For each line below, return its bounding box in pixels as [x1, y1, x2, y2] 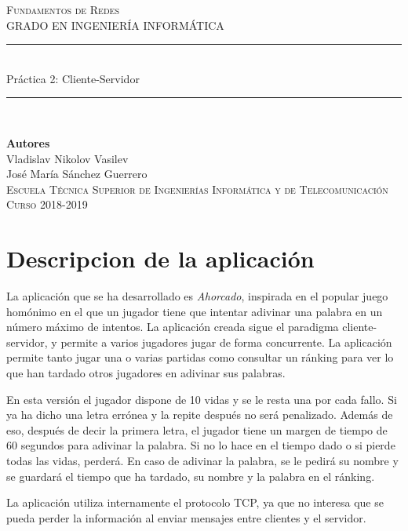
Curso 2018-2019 [6, 196, 88, 213]
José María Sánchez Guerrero [6, 165, 148, 182]
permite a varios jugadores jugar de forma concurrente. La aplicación [60, 333, 392, 350]
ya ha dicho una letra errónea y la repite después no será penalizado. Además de [6, 406, 393, 423]
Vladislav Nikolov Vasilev [6, 150, 129, 166]
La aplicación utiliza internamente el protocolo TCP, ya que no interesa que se [6, 494, 384, 511]
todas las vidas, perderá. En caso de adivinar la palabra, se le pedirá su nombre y [6, 453, 399, 468]
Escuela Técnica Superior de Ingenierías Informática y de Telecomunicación [6, 180, 388, 197]
